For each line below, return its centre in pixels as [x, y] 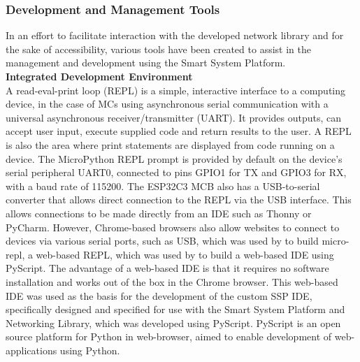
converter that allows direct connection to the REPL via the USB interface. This [179, 200]
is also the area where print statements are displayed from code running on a [170, 144]
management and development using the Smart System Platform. [146, 63]
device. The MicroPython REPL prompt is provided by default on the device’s [174, 158]
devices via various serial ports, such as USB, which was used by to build [162, 241]
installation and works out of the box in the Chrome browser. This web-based [172, 281]
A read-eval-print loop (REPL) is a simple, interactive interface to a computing [176, 90]
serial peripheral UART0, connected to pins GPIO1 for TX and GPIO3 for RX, [176, 172]
